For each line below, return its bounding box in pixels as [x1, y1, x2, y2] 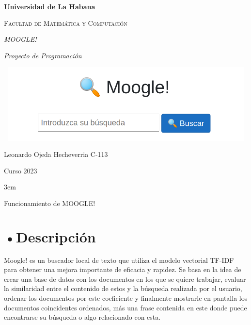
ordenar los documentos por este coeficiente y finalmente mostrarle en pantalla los [4, 293, 248, 303]
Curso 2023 [4, 165, 37, 175]
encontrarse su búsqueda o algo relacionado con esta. [4, 312, 161, 322]
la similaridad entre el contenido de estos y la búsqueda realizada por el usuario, [4, 283, 242, 293]
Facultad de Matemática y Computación [4, 17, 127, 28]
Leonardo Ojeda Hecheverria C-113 [4, 149, 108, 159]
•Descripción [4, 226, 96, 246]
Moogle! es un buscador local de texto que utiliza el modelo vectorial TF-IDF [4, 255, 234, 265]
